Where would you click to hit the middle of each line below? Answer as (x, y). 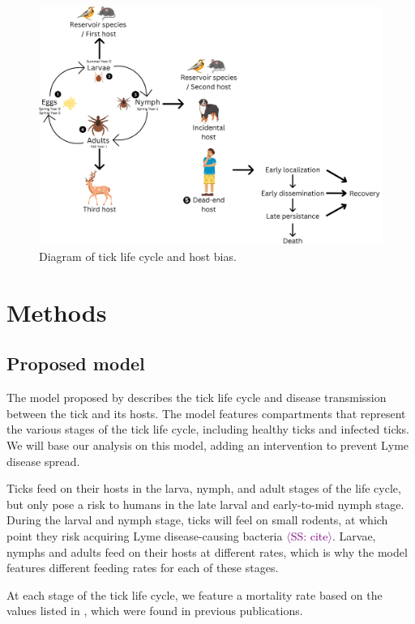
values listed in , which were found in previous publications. (155, 611)
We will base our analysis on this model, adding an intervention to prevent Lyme (208, 444)
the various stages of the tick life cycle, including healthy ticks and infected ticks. (208, 429)
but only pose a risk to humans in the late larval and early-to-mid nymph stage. (205, 504)
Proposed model (76, 363)
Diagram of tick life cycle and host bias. (138, 256)
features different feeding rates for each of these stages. (143, 568)
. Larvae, (354, 535)
